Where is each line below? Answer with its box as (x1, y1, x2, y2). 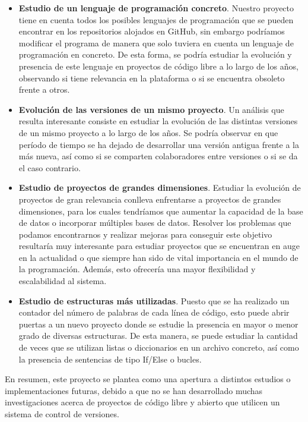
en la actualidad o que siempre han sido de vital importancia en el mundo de (18, 251, 299, 263)
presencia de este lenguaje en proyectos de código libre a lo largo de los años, (18, 59, 299, 72)
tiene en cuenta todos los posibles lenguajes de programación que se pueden (18, 13, 294, 26)
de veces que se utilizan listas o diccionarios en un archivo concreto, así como (18, 341, 299, 354)
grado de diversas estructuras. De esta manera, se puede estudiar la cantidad (18, 329, 298, 342)
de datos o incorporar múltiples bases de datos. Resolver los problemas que (18, 216, 291, 229)
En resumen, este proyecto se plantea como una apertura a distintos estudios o (5, 373, 291, 385)
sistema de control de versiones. (5, 408, 119, 420)
